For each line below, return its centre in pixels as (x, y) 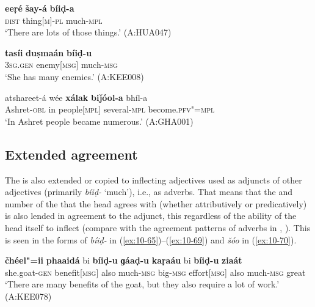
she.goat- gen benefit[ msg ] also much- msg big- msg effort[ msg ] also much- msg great (155, 272)
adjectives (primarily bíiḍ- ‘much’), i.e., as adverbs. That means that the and (149, 192)
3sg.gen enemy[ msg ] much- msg (61, 65)
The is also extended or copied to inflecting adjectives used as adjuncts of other (154, 179)
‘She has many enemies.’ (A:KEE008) (74, 76)
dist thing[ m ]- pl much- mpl (54, 20)
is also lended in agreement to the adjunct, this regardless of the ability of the (151, 216)
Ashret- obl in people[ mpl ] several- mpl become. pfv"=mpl (110, 109)
